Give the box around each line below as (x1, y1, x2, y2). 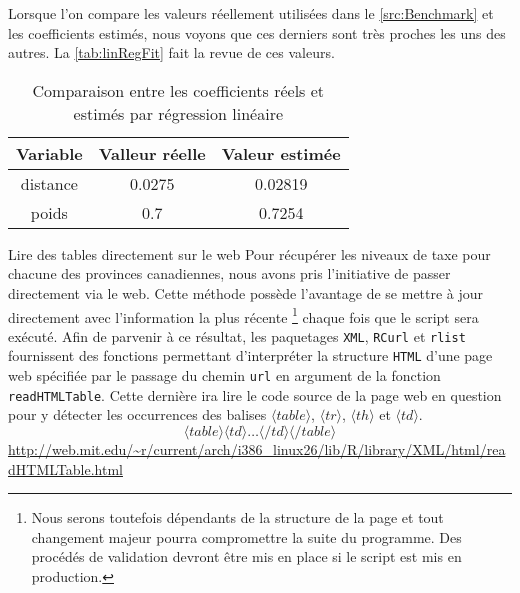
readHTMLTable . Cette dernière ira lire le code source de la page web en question (8, 384, 502, 405)
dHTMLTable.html (8, 458, 123, 479)
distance (20, 171, 78, 195)
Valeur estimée (221, 141, 341, 165)
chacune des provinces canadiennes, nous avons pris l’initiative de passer (8, 263, 451, 284)
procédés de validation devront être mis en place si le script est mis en (31, 546, 462, 567)
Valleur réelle (98, 141, 206, 165)
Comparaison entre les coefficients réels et (32, 78, 325, 102)
